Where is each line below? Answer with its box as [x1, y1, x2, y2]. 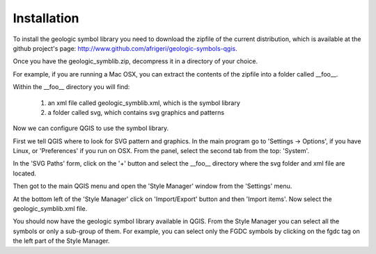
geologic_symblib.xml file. [13, 205, 88, 213]
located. [13, 169, 36, 177]
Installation [13, 10, 79, 26]
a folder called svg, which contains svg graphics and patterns [47, 108, 225, 116]
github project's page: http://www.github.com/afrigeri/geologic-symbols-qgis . [13, 44, 237, 52]
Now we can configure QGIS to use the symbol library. [13, 124, 169, 132]
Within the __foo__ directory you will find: [13, 83, 130, 91]
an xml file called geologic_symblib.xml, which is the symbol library [47, 98, 240, 107]
